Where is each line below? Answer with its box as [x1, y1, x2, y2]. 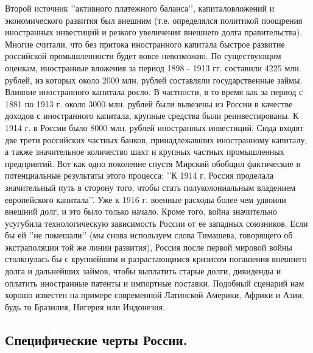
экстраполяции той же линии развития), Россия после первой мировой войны [5, 240, 292, 253]
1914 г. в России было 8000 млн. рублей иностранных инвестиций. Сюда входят [5, 121, 304, 134]
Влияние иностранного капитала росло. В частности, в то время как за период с [5, 85, 303, 98]
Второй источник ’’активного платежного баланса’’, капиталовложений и [5, 2, 275, 14]
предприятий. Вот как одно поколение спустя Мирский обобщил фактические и [5, 157, 301, 169]
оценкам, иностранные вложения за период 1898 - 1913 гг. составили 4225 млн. [5, 61, 301, 74]
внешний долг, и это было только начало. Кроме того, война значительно [5, 205, 277, 218]
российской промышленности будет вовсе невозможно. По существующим [5, 49, 281, 62]
